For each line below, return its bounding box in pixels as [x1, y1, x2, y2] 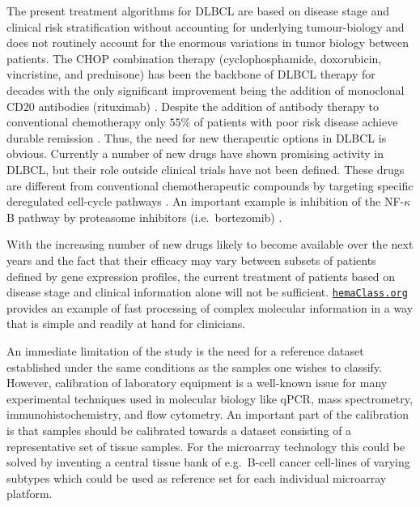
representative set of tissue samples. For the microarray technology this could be [6, 437, 405, 454]
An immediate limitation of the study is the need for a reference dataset [6, 342, 364, 359]
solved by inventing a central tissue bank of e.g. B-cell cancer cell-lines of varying [6, 454, 410, 471]
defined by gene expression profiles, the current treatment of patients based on [6, 267, 396, 284]
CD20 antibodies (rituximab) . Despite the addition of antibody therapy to [6, 97, 379, 114]
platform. [6, 485, 53, 502]
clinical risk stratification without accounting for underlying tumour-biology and [6, 18, 405, 35]
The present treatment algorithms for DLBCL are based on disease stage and [6, 2, 390, 19]
